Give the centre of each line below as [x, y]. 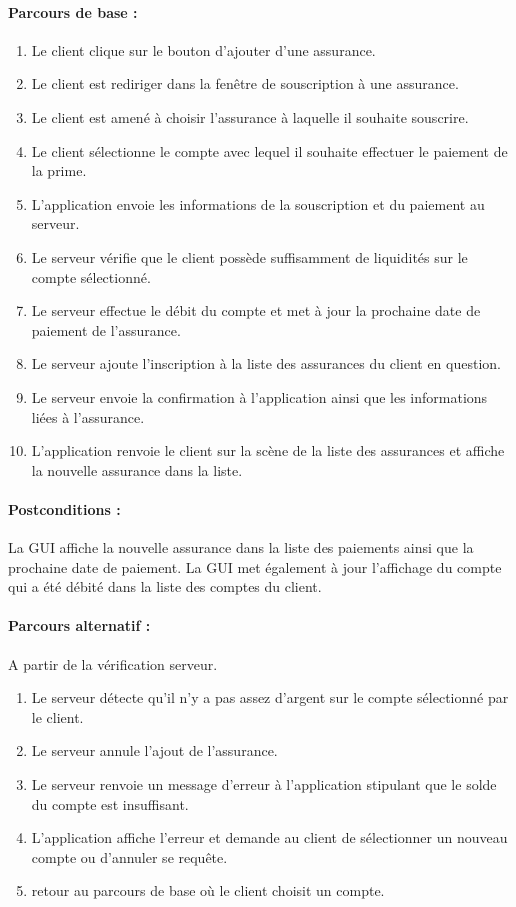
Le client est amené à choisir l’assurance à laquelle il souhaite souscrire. [250, 116]
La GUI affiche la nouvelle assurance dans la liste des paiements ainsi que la [241, 547]
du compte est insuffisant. [110, 803]
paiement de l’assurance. [106, 329]
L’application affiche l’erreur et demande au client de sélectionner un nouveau [269, 837]
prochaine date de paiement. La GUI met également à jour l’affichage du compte [255, 566]
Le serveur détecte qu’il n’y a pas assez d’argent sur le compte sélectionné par [270, 697]
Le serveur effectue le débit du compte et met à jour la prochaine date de [256, 310]
